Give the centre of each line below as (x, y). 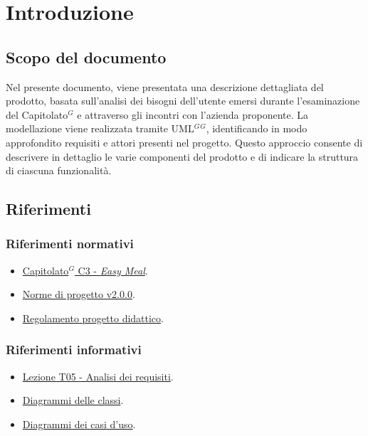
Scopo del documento (86, 57)
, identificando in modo (257, 128)
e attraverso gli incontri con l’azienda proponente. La (193, 114)
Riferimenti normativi (70, 244)
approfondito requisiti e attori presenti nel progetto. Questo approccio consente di (184, 142)
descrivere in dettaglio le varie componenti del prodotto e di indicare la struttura (182, 156)
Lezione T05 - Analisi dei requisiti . (98, 376)
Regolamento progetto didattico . (93, 318)
